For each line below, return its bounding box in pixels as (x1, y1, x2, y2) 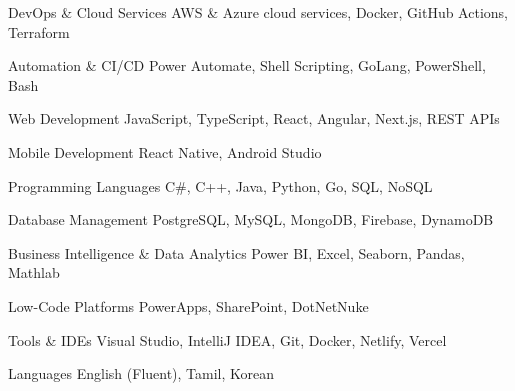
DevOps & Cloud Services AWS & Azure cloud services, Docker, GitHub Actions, (8, 2, 508, 22)
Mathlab (8, 262, 60, 283)
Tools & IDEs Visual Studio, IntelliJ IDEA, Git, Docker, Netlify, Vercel (8, 329, 447, 350)
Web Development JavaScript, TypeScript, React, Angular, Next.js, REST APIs (8, 108, 500, 129)
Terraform (8, 21, 70, 42)
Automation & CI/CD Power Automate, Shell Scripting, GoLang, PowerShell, (8, 55, 486, 76)
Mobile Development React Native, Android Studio (8, 141, 322, 162)
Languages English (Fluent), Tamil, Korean (8, 363, 275, 384)
